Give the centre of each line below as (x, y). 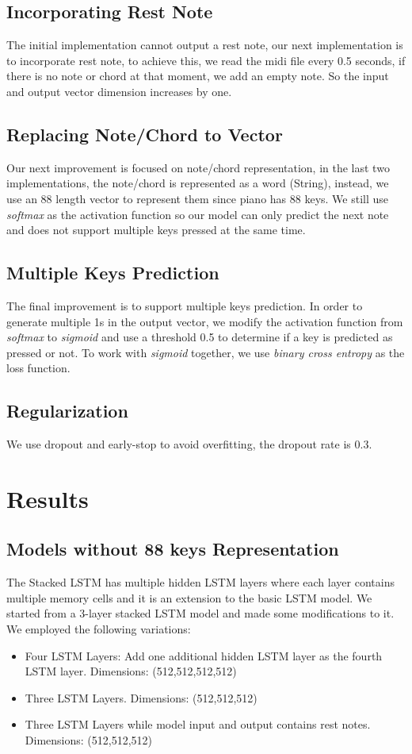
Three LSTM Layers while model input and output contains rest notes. (198, 724)
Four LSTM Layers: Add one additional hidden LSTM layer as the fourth (204, 655)
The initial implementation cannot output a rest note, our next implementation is (205, 45)
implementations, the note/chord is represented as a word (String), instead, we (198, 183)
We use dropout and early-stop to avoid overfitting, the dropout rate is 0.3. (189, 444)
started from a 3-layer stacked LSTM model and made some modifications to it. (200, 613)
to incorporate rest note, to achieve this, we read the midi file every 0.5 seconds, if (206, 60)
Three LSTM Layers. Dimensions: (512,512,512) (141, 697)
